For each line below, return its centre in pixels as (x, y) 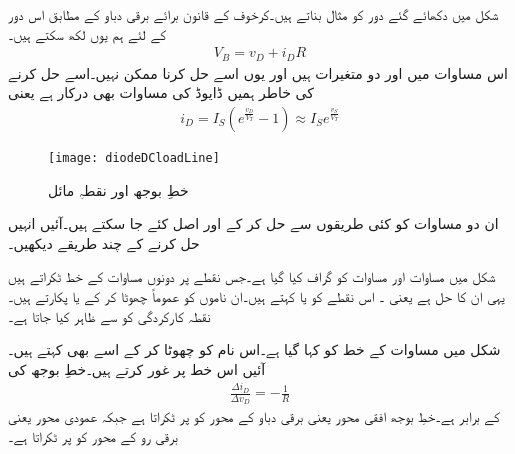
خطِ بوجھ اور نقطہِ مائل (118, 189)
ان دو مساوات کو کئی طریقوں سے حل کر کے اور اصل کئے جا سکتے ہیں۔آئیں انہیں (253, 223)
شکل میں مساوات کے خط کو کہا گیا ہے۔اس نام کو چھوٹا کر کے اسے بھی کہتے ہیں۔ (254, 349)
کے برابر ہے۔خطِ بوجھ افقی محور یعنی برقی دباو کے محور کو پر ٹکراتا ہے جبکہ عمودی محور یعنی (254, 416)
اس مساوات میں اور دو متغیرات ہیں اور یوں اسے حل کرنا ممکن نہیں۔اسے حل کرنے (258, 72)
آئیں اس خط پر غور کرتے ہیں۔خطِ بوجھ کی (137, 368)
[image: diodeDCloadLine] (134, 157)
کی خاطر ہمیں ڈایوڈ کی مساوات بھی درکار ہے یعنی (161, 92)
